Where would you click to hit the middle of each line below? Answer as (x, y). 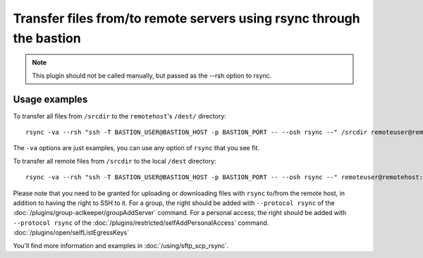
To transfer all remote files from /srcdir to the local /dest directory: (115, 161)
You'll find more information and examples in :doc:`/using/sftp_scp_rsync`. (121, 245)
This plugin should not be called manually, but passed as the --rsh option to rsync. (152, 75)
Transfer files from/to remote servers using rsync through (186, 18)
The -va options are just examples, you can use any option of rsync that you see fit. (136, 148)
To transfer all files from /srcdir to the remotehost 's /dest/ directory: (120, 116)
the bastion (47, 38)
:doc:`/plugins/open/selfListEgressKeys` (71, 233)
